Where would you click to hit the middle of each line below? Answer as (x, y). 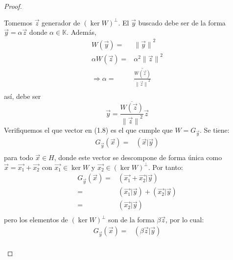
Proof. (13, 6)
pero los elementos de (36, 220)
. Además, (82, 32)
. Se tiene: (215, 130)
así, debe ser (23, 96)
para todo (19, 157)
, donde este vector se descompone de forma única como (138, 157)
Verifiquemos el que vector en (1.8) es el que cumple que (88, 130)
